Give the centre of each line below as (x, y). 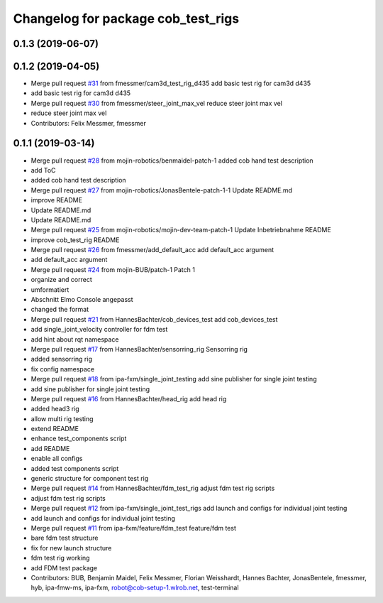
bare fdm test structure (65, 538)
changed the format (60, 310)
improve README (57, 200)
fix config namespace (63, 369)
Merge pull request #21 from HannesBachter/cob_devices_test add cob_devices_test (154, 319)
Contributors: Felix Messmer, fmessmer (89, 123)
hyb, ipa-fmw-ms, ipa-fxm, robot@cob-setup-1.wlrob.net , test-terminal (135, 588)
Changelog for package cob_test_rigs (126, 18)
